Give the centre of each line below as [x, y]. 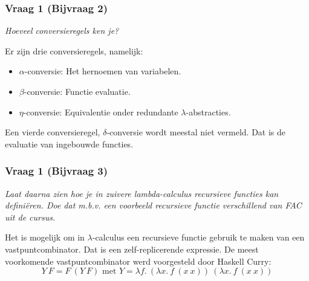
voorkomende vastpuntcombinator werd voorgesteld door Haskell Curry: [138, 261]
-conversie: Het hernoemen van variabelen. [103, 71]
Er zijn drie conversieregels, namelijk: [74, 50]
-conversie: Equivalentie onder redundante [101, 111]
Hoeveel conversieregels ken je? [62, 31]
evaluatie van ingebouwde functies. [69, 144]
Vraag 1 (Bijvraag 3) [57, 171]
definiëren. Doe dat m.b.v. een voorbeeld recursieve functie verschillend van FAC [153, 205]
